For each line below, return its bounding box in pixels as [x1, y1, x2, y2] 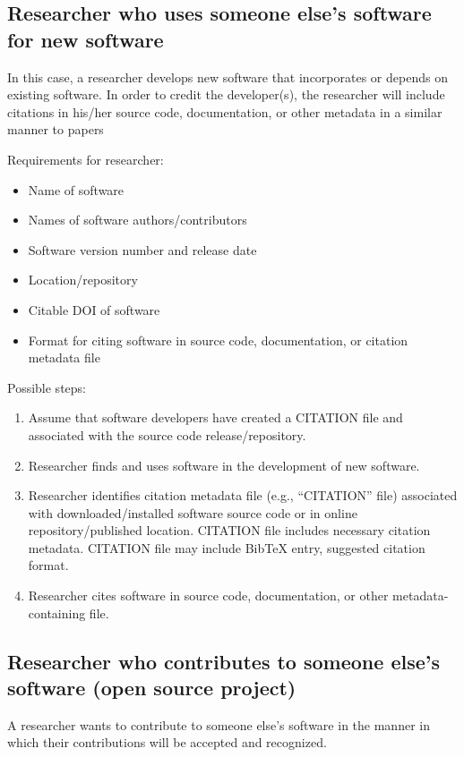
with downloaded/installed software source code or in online [28, 503, 357, 522]
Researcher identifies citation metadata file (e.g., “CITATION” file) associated [28, 486, 458, 505]
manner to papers [7, 120, 104, 139]
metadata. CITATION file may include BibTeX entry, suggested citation [28, 538, 425, 557]
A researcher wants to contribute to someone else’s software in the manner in [7, 715, 430, 734]
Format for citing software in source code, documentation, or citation [28, 330, 408, 349]
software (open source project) [7, 674, 296, 702]
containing [28, 603, 86, 622]
